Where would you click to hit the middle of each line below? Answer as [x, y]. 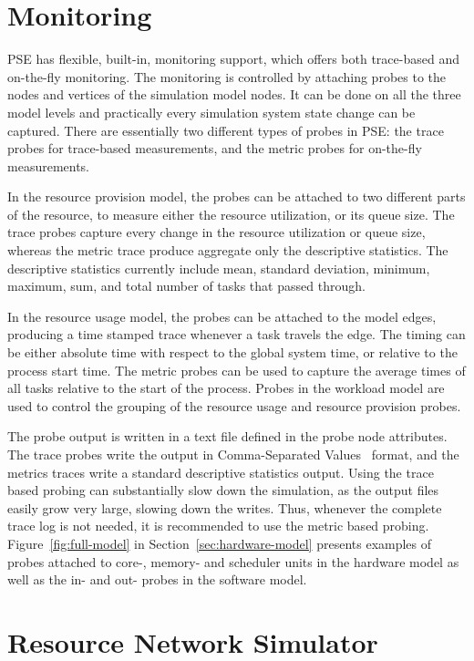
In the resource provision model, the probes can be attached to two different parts [237, 196]
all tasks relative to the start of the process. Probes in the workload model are [226, 388]
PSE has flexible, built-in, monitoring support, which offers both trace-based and [233, 59]
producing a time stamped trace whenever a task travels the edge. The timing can [237, 334]
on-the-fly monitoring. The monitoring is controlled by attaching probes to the [227, 76]
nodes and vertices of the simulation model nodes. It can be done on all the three [234, 94]
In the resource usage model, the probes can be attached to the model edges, [222, 316]
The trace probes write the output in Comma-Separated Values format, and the [233, 454]
